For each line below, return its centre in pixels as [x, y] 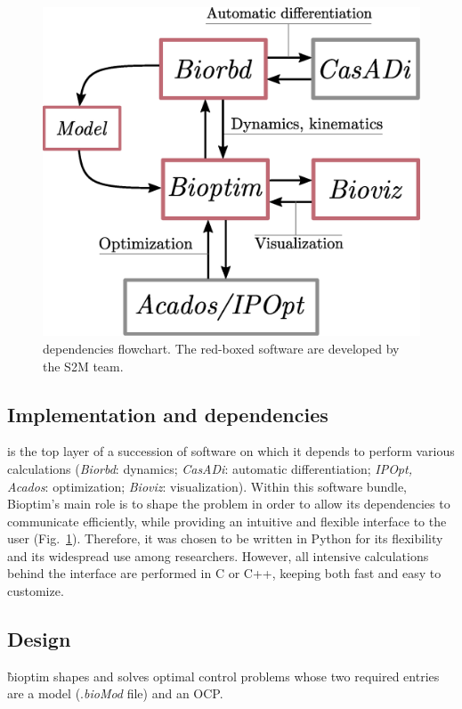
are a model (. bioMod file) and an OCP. [115, 693]
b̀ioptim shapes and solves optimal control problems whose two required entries [223, 676]
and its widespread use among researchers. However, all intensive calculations [218, 555]
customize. [36, 591]
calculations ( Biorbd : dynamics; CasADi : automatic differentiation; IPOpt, [210, 468]
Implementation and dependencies [168, 414]
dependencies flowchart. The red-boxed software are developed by [221, 348]
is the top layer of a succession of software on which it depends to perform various [231, 451]
